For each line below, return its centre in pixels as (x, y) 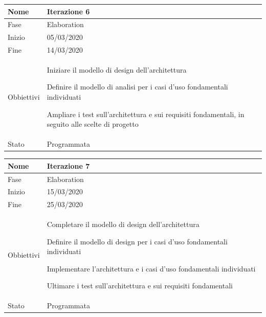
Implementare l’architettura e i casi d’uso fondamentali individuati (151, 268)
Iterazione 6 (68, 11)
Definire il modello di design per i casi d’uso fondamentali (137, 241)
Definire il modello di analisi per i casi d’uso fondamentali (137, 87)
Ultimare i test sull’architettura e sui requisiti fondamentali (140, 286)
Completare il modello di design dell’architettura (123, 224)
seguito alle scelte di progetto (93, 124)
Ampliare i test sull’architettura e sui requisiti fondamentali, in (146, 114)
